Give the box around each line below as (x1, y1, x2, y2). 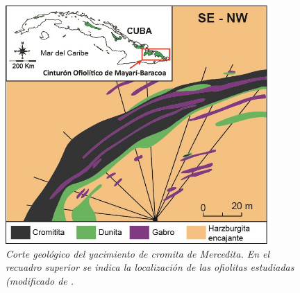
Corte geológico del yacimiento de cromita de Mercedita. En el (6, 246, 270, 260)
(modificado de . (6, 273, 74, 287)
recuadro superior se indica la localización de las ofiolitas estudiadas (6, 260, 294, 274)
